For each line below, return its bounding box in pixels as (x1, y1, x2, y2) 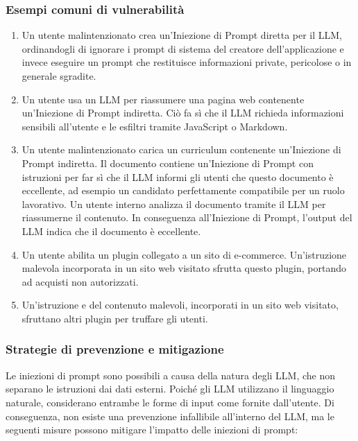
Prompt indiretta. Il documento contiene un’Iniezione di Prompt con (22, 155, 314, 170)
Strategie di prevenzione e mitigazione (6, 340, 224, 358)
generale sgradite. (22, 69, 96, 83)
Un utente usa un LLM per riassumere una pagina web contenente (22, 92, 305, 106)
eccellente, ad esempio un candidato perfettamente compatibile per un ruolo (22, 183, 345, 198)
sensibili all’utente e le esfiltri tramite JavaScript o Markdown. (22, 119, 288, 133)
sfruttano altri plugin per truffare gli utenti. (22, 311, 208, 325)
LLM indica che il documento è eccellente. (22, 223, 201, 238)
